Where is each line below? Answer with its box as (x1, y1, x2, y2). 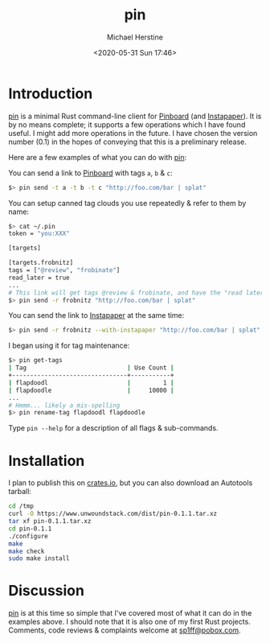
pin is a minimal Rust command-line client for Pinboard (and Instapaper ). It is (8, 111, 262, 121)
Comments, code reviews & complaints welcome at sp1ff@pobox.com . (8, 625, 241, 635)
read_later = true (8, 274, 70, 282)
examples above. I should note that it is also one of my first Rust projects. (8, 617, 251, 627)
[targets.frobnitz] (8, 259, 74, 267)
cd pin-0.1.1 (8, 525, 52, 533)
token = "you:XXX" (8, 229, 70, 238)
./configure (8, 532, 48, 540)
